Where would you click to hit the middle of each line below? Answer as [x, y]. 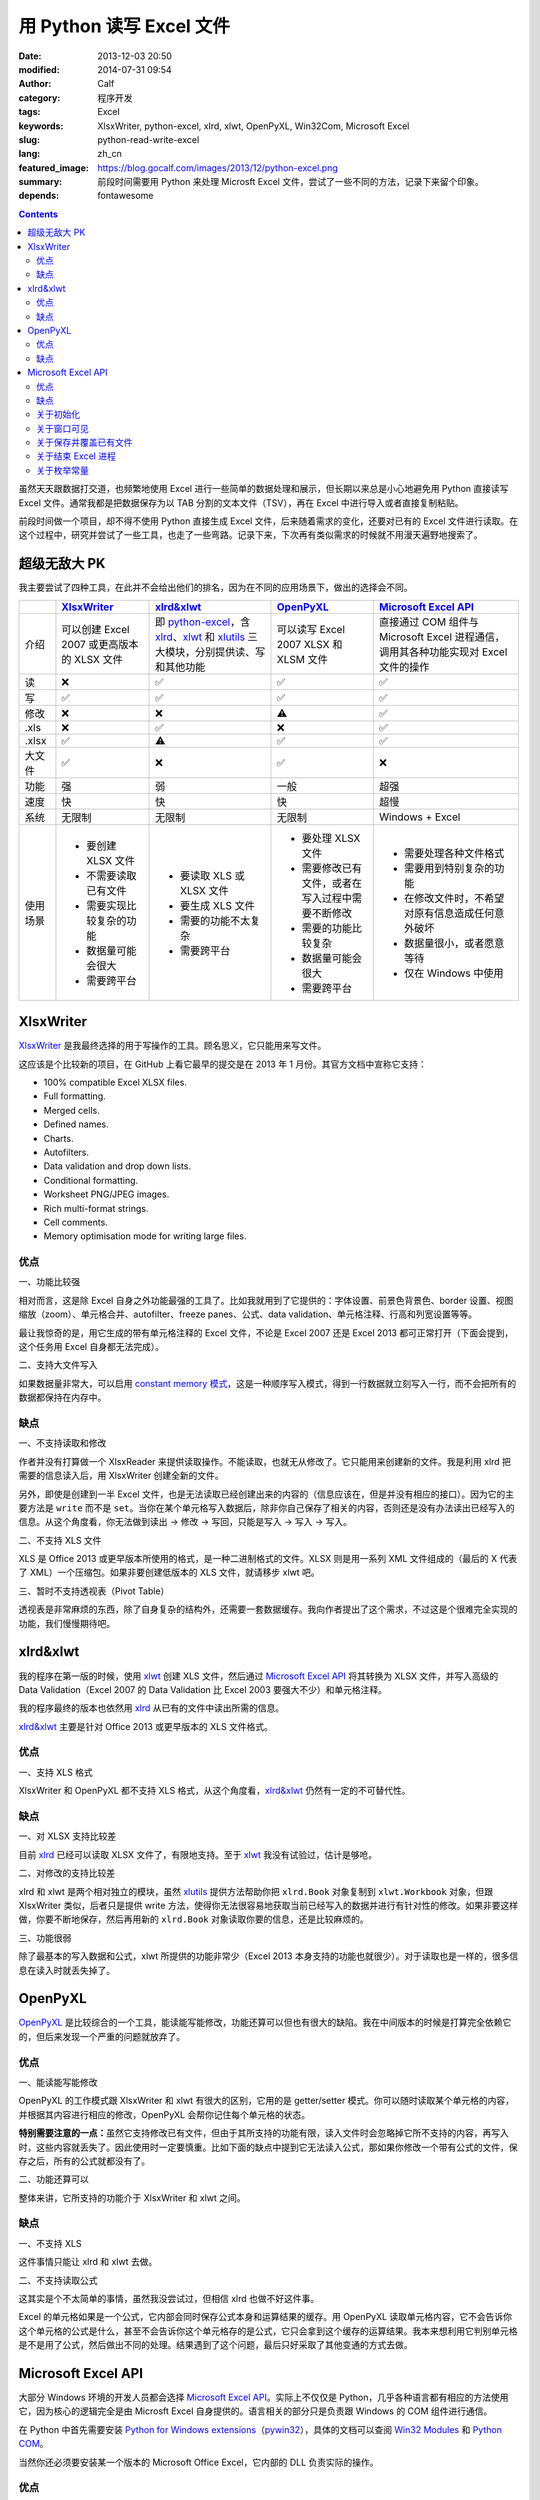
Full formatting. [75, 1096]
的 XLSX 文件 [92, 659]
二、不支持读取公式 [58, 2280]
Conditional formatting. [91, 1180]
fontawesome [125, 196]
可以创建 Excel [95, 629]
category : [39, 97]
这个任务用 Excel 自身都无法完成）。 [91, 1347]
